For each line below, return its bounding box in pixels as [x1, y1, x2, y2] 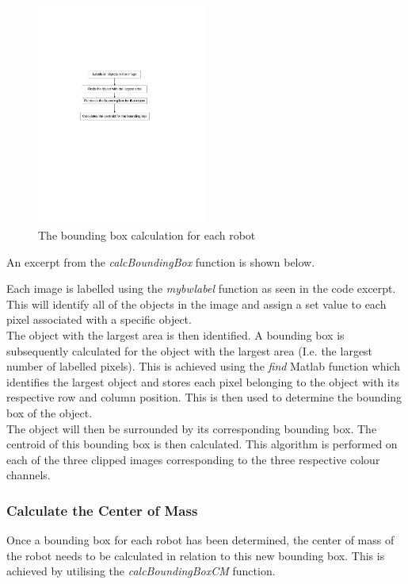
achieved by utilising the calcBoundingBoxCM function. [6, 563, 276, 579]
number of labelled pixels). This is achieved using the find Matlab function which [6, 358, 400, 375]
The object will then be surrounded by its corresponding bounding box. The [6, 420, 377, 436]
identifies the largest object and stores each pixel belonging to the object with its [6, 373, 399, 390]
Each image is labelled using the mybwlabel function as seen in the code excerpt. [6, 280, 396, 297]
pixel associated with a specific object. [6, 311, 192, 328]
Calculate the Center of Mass [6, 500, 198, 520]
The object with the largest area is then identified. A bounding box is [6, 327, 345, 343]
